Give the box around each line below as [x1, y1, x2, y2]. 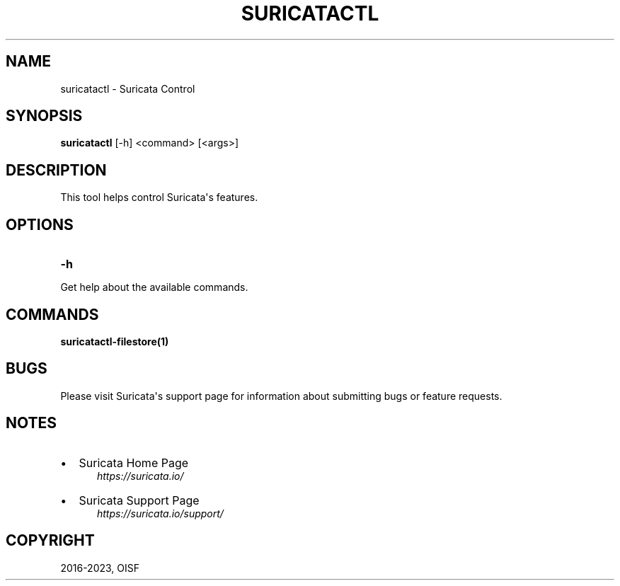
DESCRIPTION [6, 161, 107, 179]
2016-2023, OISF [60, 561, 140, 574]
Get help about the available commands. [60, 281, 248, 294]
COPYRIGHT [6, 532, 95, 550]
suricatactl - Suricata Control [60, 82, 195, 95]
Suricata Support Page [79, 493, 200, 507]
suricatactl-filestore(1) [60, 335, 169, 347]
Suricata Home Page [79, 455, 189, 470]
